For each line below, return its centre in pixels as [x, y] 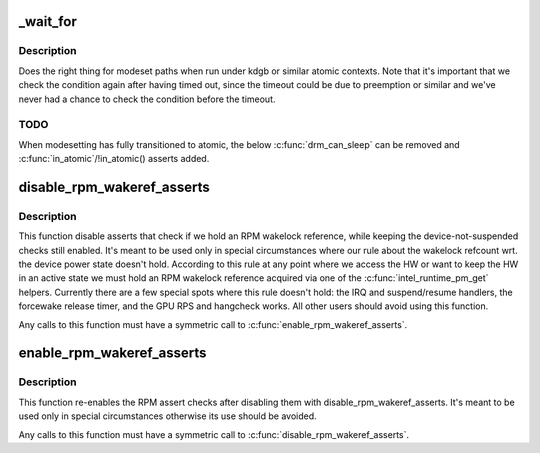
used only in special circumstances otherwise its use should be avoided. [167, 416]
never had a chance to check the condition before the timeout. [147, 99]
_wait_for [47, 21]
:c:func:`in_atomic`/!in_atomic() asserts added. [114, 159]
